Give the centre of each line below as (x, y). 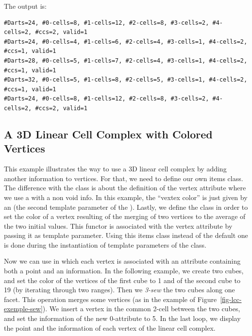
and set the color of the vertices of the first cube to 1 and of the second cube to (122, 280)
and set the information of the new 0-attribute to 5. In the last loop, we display (122, 318)
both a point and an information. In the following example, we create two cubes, (124, 271)
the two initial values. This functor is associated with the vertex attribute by (118, 226)
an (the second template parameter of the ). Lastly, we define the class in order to (126, 207)
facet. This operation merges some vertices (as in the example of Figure (110, 299)
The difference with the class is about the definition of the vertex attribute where (125, 188)
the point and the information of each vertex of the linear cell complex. (110, 328)
